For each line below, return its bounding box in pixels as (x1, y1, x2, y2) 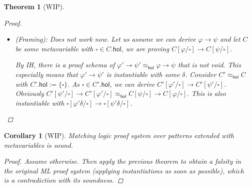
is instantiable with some (106, 69, 180, 79)
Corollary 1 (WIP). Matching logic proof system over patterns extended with (4, 130, 234, 140)
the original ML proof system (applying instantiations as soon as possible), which (4, 165, 244, 175)
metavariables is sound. (4, 140, 73, 150)
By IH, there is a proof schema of (15, 60, 115, 70)
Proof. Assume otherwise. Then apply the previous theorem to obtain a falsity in (4, 156, 241, 166)
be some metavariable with (15, 43, 94, 53)
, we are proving (121, 43, 169, 53)
